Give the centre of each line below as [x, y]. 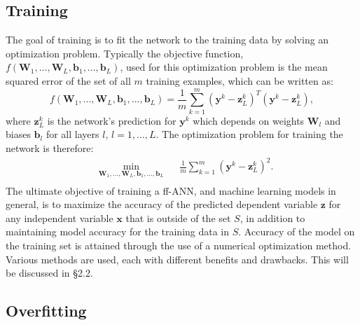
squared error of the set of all [68, 80]
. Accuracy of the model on [297, 231]
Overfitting [46, 311]
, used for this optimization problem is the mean [224, 67]
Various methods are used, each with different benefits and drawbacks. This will [177, 259]
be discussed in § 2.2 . [49, 273]
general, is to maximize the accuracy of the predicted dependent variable [162, 204]
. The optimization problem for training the [249, 134]
